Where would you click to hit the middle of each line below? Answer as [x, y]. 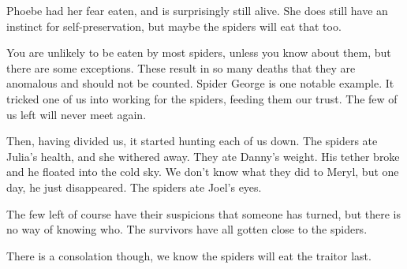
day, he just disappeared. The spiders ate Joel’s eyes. [134, 187]
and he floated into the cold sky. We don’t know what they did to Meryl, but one [203, 172]
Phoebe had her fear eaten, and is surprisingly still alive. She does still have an [197, 10]
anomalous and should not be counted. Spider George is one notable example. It [200, 83]
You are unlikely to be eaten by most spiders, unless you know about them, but [199, 52]
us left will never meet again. [77, 114]
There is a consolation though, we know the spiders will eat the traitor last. [189, 255]
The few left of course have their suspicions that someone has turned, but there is [203, 213]
